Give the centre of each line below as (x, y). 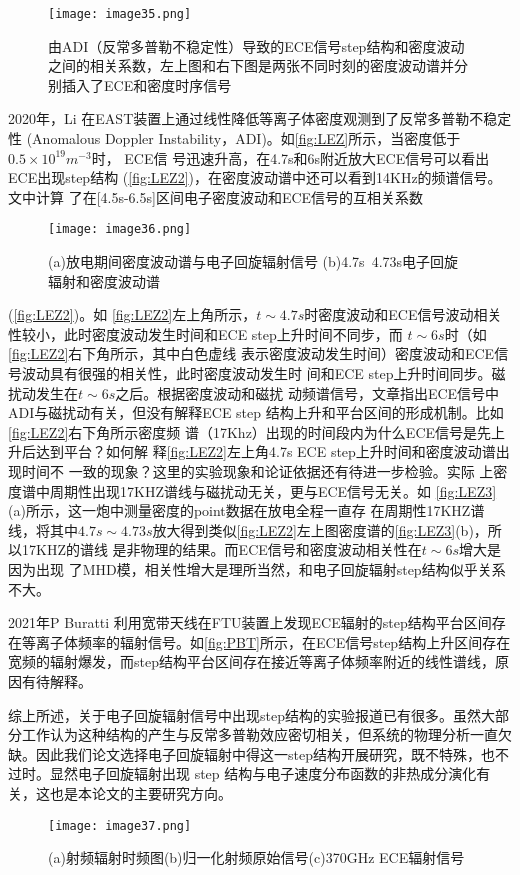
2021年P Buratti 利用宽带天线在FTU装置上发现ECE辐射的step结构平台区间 (250, 622)
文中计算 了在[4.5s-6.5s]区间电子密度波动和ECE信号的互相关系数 (216, 196)
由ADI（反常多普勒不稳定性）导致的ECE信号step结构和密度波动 (256, 45)
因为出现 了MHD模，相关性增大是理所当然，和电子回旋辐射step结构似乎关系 (257, 568)
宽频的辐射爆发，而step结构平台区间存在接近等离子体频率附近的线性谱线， (251, 661)
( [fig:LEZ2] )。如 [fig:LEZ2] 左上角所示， (132, 314)
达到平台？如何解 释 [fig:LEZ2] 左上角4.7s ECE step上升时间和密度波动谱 (265, 451)
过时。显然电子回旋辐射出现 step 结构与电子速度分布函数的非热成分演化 (242, 773)
